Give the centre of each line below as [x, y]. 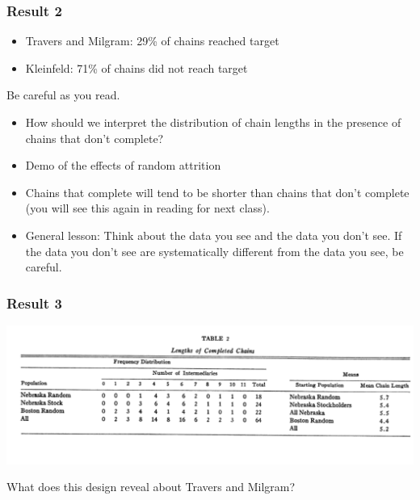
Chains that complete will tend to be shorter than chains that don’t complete [217, 192]
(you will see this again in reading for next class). [147, 208]
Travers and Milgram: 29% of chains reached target [152, 41]
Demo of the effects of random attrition [123, 165]
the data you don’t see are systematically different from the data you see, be [214, 251]
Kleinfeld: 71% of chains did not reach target [136, 67]
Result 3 [34, 303]
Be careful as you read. [63, 95]
